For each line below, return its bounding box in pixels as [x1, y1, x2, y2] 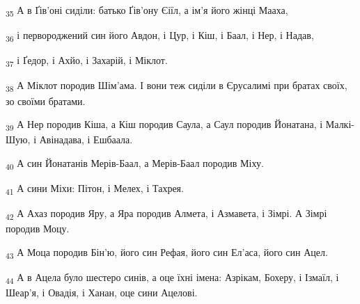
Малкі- [325, 117, 354, 131]
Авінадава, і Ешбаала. [39, 132, 133, 147]
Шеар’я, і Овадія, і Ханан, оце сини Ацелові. [6, 285, 198, 300]
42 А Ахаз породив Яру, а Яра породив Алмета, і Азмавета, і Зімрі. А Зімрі [6, 206, 327, 222]
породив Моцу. [6, 221, 70, 236]
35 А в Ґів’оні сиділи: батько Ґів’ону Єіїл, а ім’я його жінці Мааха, [6, 3, 288, 19]
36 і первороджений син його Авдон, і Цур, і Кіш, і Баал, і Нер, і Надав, [6, 28, 314, 44]
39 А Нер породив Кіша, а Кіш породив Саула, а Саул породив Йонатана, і [6, 117, 323, 133]
